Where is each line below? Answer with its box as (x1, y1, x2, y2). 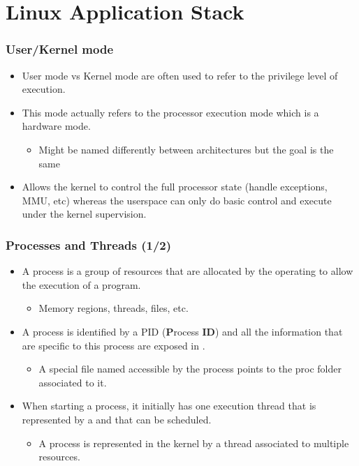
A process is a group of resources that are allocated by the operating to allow (22, 264, 353, 278)
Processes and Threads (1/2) (6, 236, 172, 253)
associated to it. (38, 375, 107, 389)
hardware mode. (22, 119, 91, 133)
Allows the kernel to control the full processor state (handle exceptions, (22, 179, 328, 194)
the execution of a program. (22, 277, 141, 292)
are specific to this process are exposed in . (22, 338, 205, 352)
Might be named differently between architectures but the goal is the (38, 142, 334, 156)
